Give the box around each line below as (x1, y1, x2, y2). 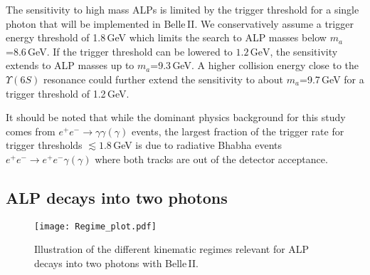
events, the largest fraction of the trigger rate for (131, 123, 344, 138)
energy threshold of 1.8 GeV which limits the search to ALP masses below (6, 30, 327, 45)
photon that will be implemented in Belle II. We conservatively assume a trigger (6, 16, 354, 31)
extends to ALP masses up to (6, 58, 134, 73)
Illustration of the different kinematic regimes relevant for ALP (34, 242, 310, 256)
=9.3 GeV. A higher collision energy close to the (150, 58, 359, 73)
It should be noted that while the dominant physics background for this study (6, 110, 346, 125)
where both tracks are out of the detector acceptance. (95, 151, 328, 166)
